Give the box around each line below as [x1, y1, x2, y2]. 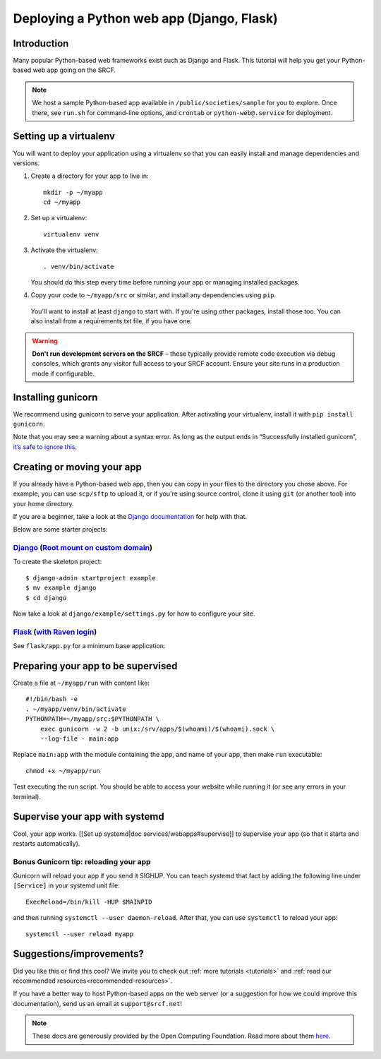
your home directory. [13, 499, 74, 508]
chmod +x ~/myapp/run [25, 767, 100, 774]
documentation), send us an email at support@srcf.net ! [13, 999, 183, 1007]
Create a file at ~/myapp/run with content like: [13, 678, 150, 688]
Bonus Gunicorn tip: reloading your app [13, 856, 151, 866]
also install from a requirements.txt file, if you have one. [30, 317, 193, 325]
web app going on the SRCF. [32, 66, 116, 74]
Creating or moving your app [13, 461, 143, 473]
